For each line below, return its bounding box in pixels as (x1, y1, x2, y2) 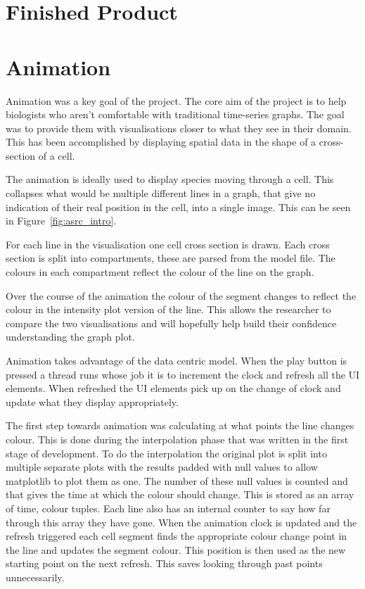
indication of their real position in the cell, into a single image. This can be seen (6, 199, 351, 214)
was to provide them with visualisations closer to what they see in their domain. (6, 120, 352, 135)
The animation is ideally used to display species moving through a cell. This (6, 172, 334, 186)
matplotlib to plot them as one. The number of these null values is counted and (6, 473, 348, 488)
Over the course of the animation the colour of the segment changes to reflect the (6, 288, 357, 303)
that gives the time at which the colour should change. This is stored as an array (6, 487, 354, 502)
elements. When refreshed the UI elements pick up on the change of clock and (6, 381, 341, 395)
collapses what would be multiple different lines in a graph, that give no (6, 186, 316, 201)
